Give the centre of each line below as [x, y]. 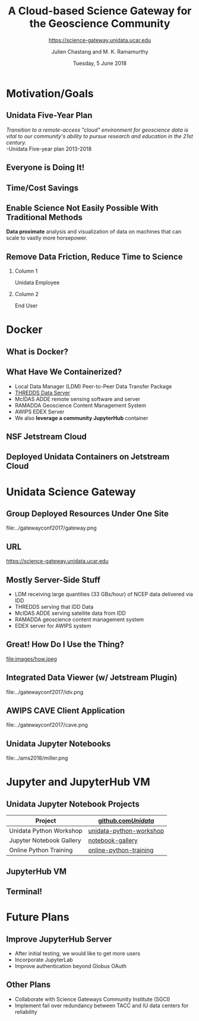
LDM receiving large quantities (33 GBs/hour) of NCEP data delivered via [104, 594]
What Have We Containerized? [64, 372]
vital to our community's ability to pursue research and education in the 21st [99, 136]
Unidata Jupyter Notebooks [59, 744]
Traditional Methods [45, 217]
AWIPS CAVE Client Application [66, 710]
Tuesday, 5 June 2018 [100, 63]
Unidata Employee [37, 283]
